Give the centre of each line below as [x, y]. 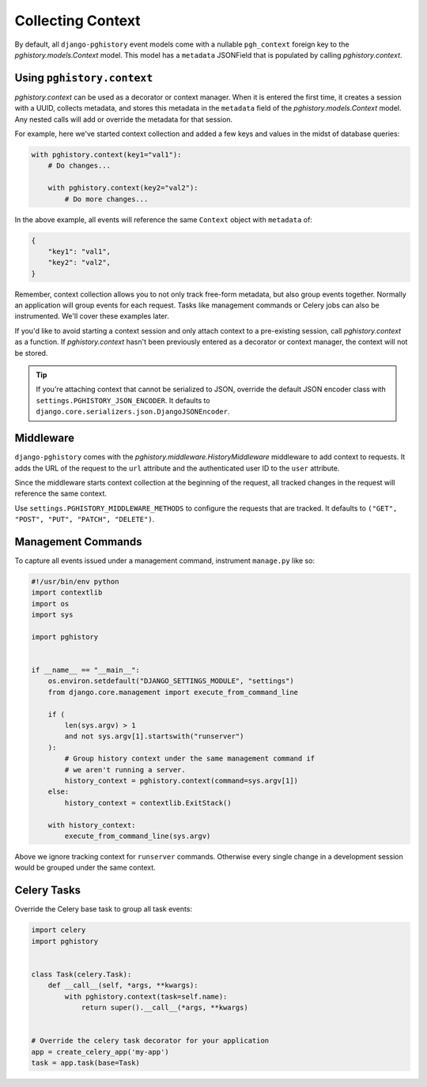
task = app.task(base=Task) [85, 1062]
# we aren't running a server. [125, 770]
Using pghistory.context [84, 78]
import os [50, 604]
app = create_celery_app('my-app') [100, 1052]
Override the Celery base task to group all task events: [104, 909]
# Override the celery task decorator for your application [150, 1041]
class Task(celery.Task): [81, 974]
